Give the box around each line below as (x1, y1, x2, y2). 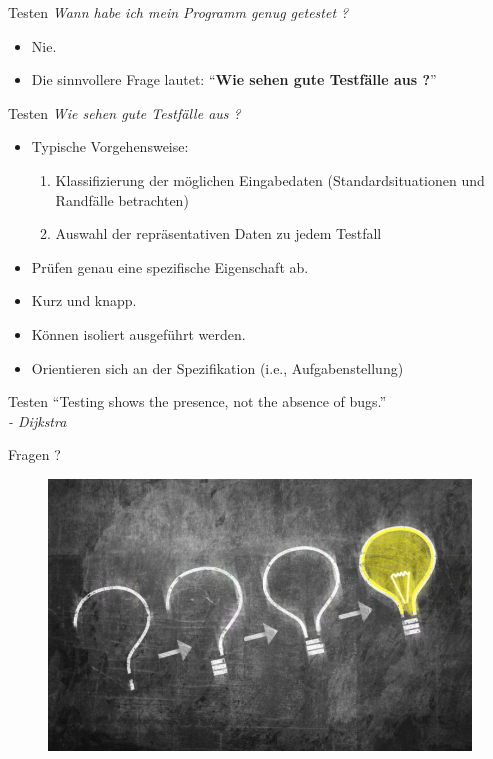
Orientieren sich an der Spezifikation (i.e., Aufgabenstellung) (31, 357, 404, 378)
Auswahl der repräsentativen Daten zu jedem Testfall (55, 223, 382, 244)
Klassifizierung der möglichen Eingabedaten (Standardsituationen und (55, 169, 485, 190)
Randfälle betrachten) (55, 189, 189, 210)
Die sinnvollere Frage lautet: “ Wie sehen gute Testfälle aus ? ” (31, 69, 437, 90)
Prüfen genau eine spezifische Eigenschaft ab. (31, 256, 309, 277)
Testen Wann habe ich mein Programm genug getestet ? (8, 2, 349, 22)
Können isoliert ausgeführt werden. (31, 323, 246, 344)
